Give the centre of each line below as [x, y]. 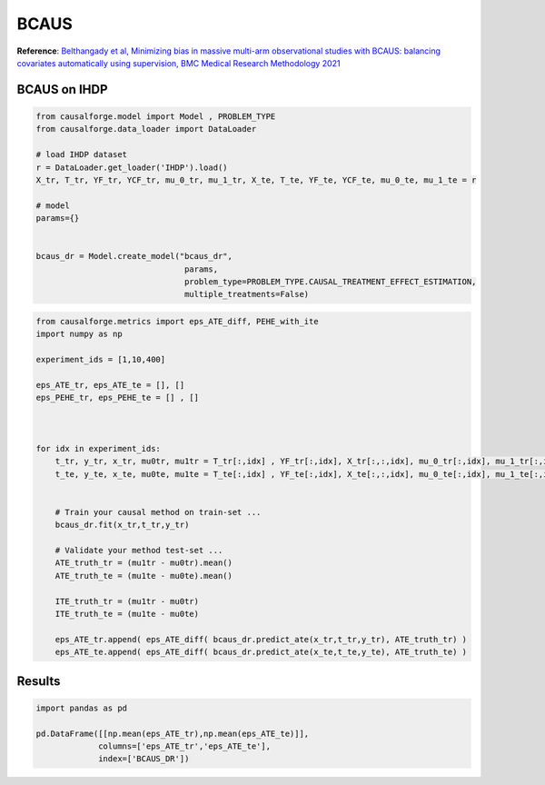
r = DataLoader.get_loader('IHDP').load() [132, 167]
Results [39, 681]
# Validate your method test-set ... [139, 551]
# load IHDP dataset [81, 155]
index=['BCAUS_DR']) [144, 759]
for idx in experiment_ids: [98, 448]
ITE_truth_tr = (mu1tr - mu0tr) [127, 601]
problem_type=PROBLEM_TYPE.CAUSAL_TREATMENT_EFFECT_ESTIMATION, [330, 282]
